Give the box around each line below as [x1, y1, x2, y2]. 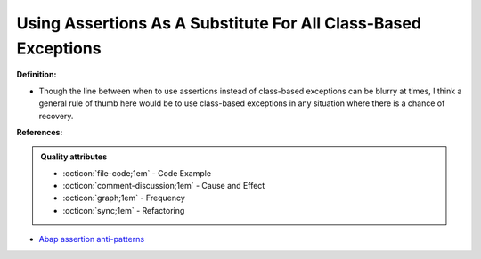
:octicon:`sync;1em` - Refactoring [62, 205, 185, 215]
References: [16, 126, 63, 137]
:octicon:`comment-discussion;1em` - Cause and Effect [62, 181, 265, 191]
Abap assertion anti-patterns [38, 234, 145, 245]
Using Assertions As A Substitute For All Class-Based [16, 13, 422, 33]
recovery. [38, 110, 74, 121]
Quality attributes [40, 151, 107, 162]
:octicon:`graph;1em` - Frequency [62, 192, 186, 204]
